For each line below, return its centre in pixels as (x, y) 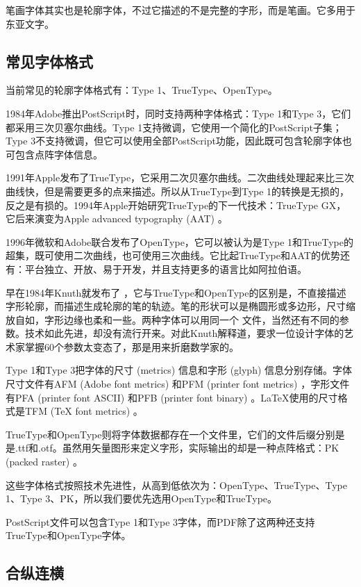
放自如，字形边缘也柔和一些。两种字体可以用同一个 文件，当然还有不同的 (173, 319)
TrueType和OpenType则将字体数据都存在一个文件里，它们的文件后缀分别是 (175, 434)
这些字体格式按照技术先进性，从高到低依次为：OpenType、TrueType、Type (176, 485)
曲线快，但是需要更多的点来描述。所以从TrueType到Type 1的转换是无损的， (178, 191)
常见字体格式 (49, 61)
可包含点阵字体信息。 (54, 154)
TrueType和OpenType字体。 (68, 535)
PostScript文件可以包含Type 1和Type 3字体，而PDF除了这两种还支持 (160, 521)
